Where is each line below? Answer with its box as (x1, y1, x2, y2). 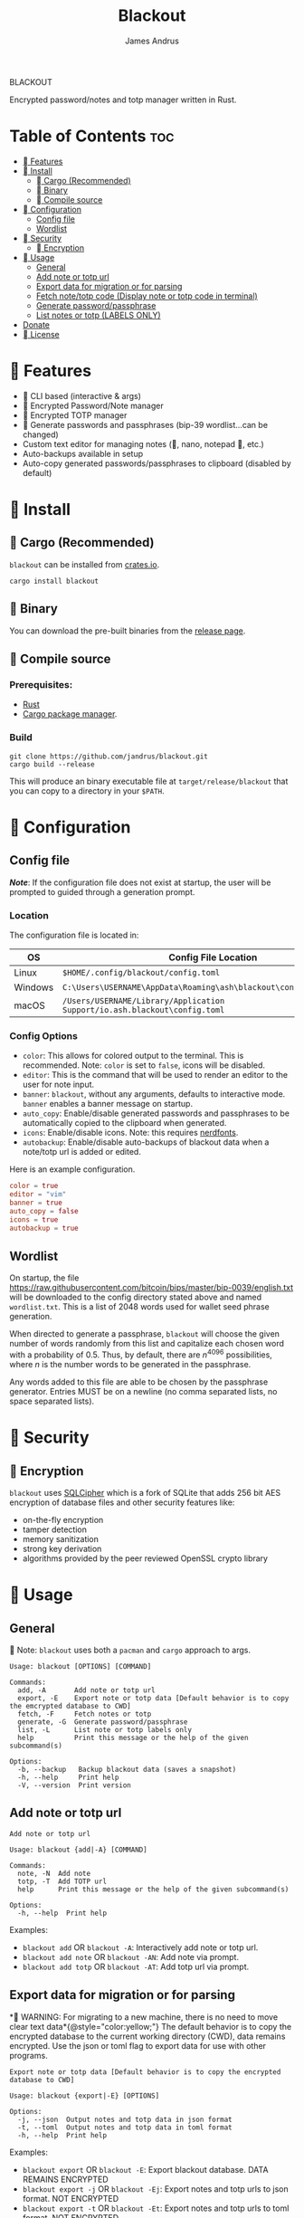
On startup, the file (9, 1272, 80, 1283)
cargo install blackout (9, 576, 100, 585)
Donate (22, 319, 51, 330)
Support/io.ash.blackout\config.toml (62, 1004, 225, 1014)
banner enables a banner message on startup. (22, 1099, 193, 1109)
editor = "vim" (9, 1190, 67, 1199)
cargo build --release (9, 759, 95, 769)
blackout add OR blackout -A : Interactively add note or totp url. (22, 1942, 259, 1953)
